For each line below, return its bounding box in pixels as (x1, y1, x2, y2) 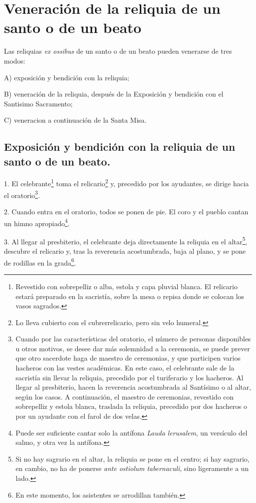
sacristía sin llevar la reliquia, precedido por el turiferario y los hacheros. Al (15, 372, 244, 382)
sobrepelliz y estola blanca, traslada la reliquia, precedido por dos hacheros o (15, 401, 247, 411)
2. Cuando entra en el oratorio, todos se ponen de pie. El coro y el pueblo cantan (4, 206, 249, 216)
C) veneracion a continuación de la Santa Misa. (4, 115, 147, 125)
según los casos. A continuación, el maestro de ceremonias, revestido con (15, 391, 234, 402)
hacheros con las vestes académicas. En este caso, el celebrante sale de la (15, 363, 234, 373)
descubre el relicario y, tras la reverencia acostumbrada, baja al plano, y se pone (4, 246, 246, 256)
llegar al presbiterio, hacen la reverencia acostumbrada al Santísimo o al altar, (15, 382, 251, 392)
